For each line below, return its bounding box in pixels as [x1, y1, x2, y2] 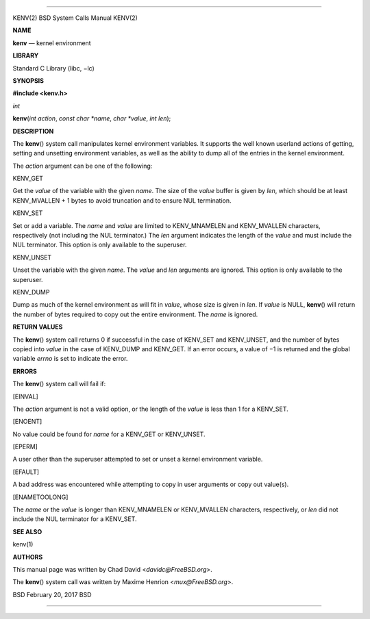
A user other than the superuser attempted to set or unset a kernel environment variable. [12, 455, 263, 464]
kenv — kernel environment [12, 38, 92, 47]
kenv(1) [12, 540, 34, 548]
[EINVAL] [12, 392, 39, 401]
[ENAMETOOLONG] [12, 493, 69, 501]
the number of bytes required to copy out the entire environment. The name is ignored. [12, 310, 258, 318]
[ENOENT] [12, 418, 42, 426]
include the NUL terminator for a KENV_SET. [12, 515, 137, 523]
